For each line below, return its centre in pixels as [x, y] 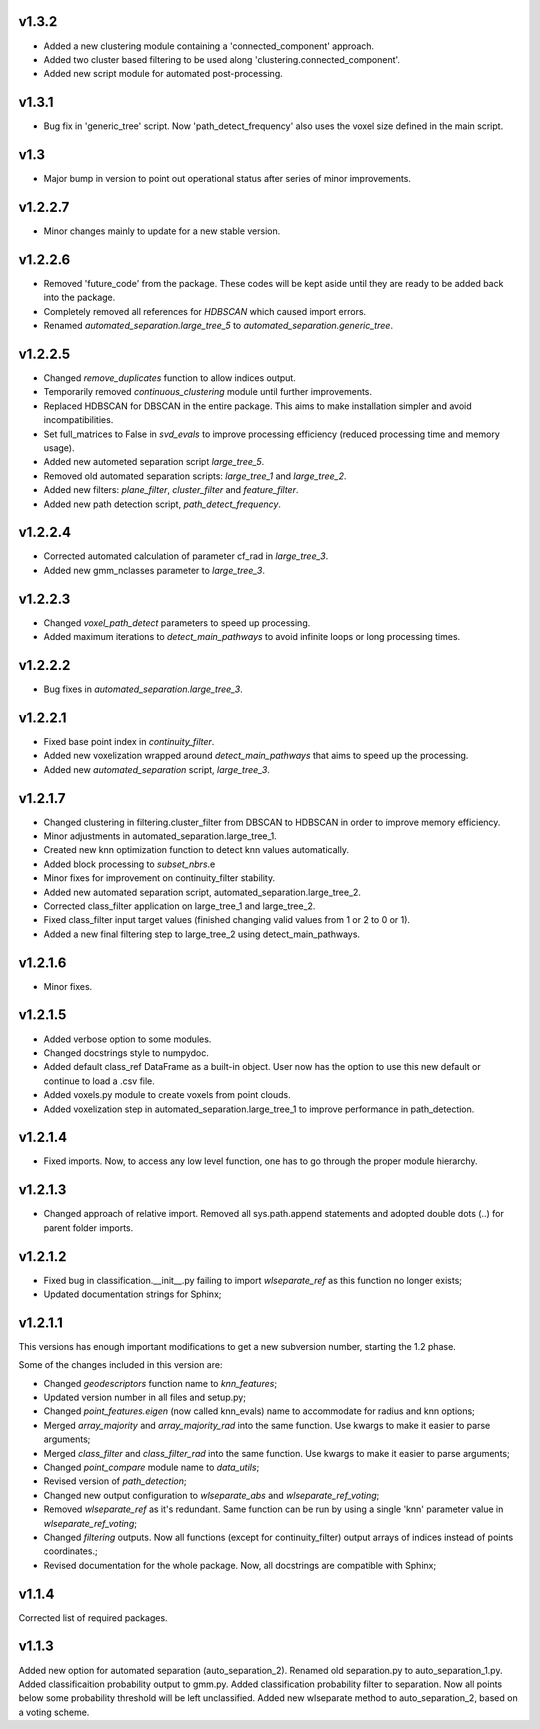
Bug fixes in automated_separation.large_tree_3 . [143, 689]
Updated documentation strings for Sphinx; [132, 1294]
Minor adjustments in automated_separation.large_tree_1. [160, 836]
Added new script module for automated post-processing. [163, 74]
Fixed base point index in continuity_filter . [129, 741]
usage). [59, 447]
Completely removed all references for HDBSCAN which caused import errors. [205, 311]
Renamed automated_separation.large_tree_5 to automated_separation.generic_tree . [218, 326]
